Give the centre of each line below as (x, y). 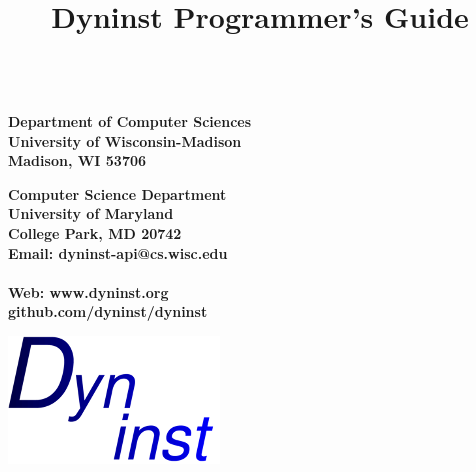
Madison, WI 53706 (77, 160)
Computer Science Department (117, 193)
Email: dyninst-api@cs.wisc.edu (118, 252)
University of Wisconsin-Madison (125, 140)
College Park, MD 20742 (95, 232)
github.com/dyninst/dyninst (108, 311)
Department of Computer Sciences (130, 120)
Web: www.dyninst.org (88, 291)
